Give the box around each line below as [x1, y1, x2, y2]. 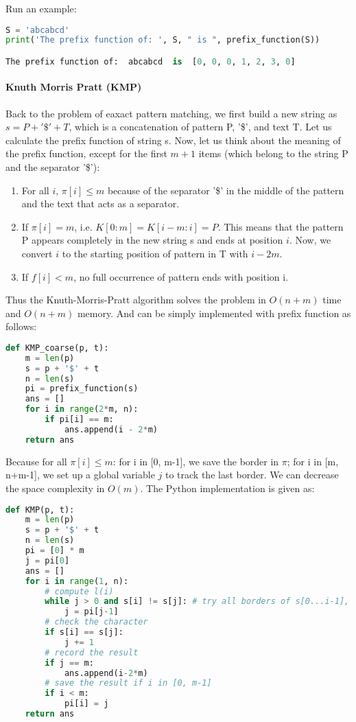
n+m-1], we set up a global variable [5, 467, 155, 482]
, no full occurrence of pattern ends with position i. [73, 269, 289, 283]
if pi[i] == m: [45, 415, 114, 425]
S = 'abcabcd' [5, 25, 70, 35]
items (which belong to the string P [198, 146, 348, 161]
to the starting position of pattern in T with [62, 246, 248, 261]
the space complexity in [5, 480, 105, 495]
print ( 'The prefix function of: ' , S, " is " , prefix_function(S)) [5, 35, 320, 45]
